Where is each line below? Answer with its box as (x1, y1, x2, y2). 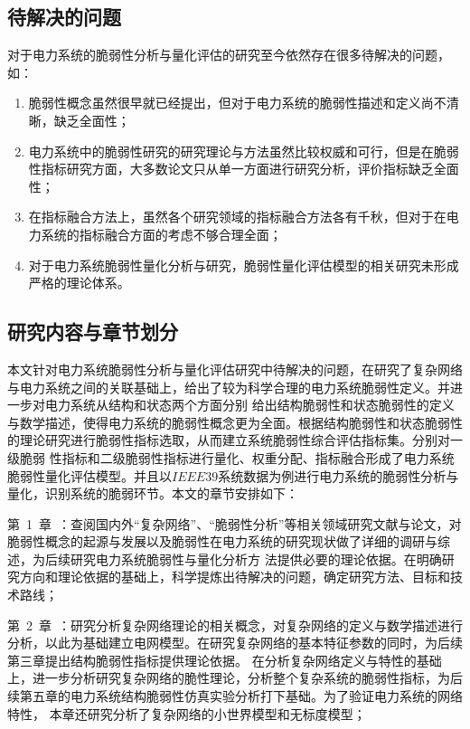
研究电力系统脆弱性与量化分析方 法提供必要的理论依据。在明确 (70, 549, 442, 568)
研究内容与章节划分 (7, 317, 178, 346)
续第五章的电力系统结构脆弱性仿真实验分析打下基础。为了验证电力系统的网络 (7, 686, 463, 705)
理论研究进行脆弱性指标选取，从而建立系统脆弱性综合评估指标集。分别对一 (19, 431, 463, 450)
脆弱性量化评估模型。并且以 (7, 466, 172, 485)
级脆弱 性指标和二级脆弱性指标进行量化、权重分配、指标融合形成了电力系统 (7, 448, 455, 467)
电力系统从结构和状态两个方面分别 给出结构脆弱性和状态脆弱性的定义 (44, 395, 455, 414)
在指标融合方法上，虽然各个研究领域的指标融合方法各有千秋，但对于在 (28, 207, 446, 226)
